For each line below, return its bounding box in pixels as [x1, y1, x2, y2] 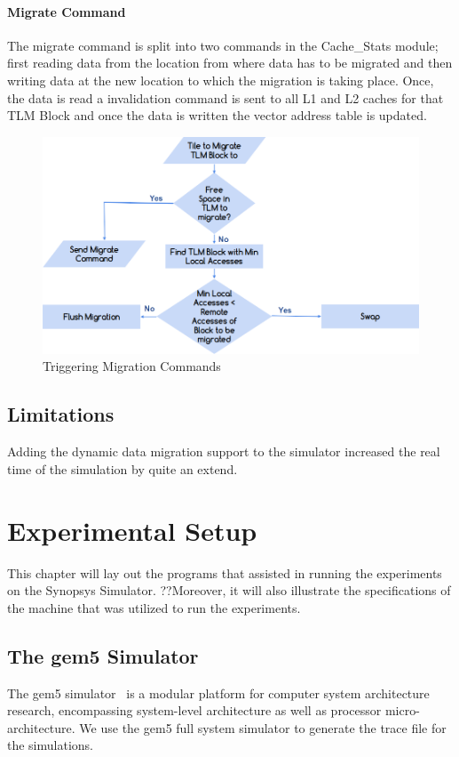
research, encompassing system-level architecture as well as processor [7, 701, 382, 720]
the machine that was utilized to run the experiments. [7, 598, 301, 616]
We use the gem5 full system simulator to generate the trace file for [79, 718, 447, 737]
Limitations [7, 400, 115, 428]
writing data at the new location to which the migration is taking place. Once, [7, 70, 434, 89]
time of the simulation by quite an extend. [7, 459, 238, 478]
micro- [384, 701, 420, 720]
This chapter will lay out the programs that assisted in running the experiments [7, 563, 442, 582]
